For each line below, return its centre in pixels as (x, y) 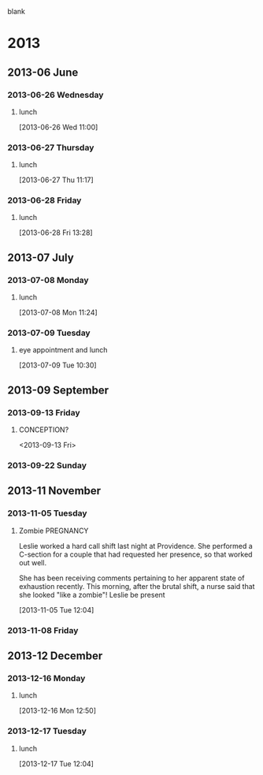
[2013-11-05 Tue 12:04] (56, 609)
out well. (33, 562)
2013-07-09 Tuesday (49, 333)
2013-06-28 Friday (44, 200)
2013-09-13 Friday (44, 412)
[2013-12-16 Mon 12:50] (57, 711)
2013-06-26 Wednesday (56, 95)
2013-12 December (55, 656)
